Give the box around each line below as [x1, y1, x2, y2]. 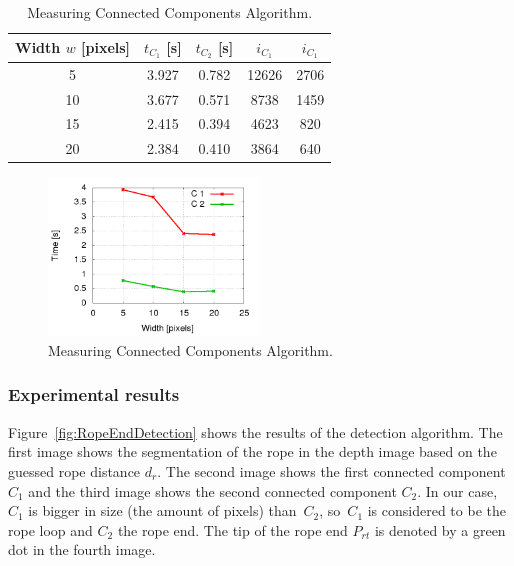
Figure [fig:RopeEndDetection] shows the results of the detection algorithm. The [8, 421, 503, 442]
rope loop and [8, 519, 93, 540]
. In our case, [417, 480, 498, 501]
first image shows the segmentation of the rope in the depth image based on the [8, 441, 497, 462]
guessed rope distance [8, 460, 141, 481]
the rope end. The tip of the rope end [117, 519, 348, 540]
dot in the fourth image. [8, 539, 156, 560]
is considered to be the [367, 500, 506, 521]
